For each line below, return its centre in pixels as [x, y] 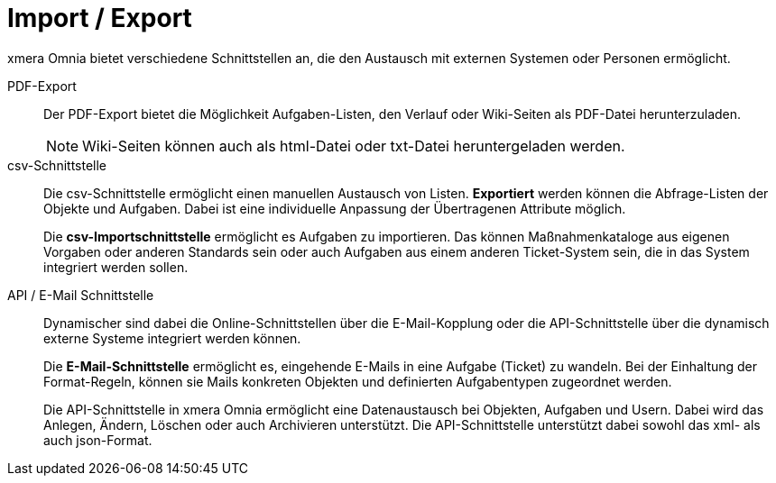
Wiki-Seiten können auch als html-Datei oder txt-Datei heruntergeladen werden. [354, 146]
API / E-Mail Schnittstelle [81, 295]
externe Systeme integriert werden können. [172, 338]
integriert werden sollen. [116, 267]
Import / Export [100, 18]
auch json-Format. [98, 440]
